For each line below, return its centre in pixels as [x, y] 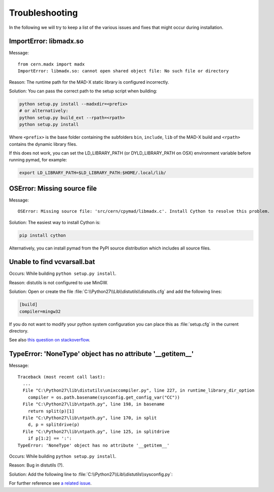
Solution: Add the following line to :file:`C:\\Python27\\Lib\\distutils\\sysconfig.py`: [91, 474]
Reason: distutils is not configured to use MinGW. [59, 282]
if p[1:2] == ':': [50, 438]
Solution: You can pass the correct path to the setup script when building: [83, 91]
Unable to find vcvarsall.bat [52, 262]
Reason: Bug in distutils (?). [36, 465]
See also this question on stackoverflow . [50, 340]
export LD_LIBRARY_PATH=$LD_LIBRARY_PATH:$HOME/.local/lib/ [93, 173]
